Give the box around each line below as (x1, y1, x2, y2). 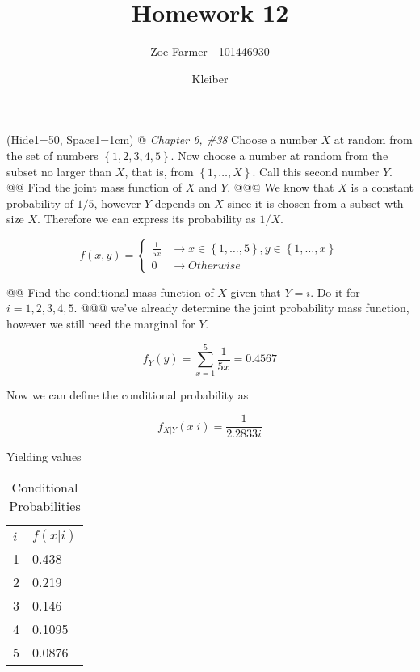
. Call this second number (252, 163, 380, 180)
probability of (6, 194, 73, 211)
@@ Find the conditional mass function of (6, 283, 214, 300)
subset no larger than (6, 163, 112, 180)
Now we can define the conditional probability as (6, 386, 249, 403)
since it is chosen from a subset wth (227, 194, 404, 211)
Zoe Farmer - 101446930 (150, 43, 270, 60)
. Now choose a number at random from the (170, 146, 388, 163)
